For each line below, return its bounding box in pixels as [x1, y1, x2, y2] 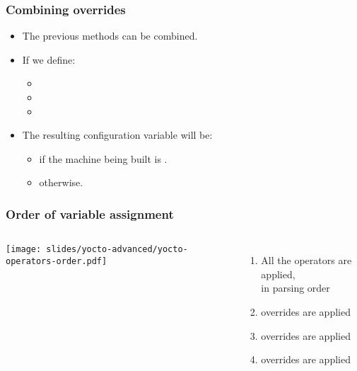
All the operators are [261, 253, 352, 268]
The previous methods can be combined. [22, 28, 198, 43]
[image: [6, 244, 42, 255]
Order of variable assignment [6, 205, 174, 222]
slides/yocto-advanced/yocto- [46, 244, 188, 255]
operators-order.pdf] [6, 256, 107, 266]
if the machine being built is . [39, 151, 168, 166]
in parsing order [261, 280, 330, 295]
